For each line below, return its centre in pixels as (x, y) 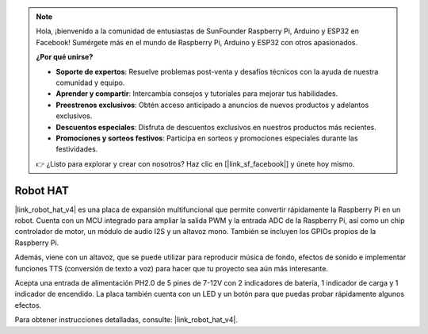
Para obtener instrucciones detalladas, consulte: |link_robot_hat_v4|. (126, 320)
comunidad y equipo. (90, 83)
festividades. (77, 149)
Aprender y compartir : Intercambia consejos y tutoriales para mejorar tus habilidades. (197, 94)
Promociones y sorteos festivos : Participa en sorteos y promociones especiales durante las (207, 138)
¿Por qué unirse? (65, 57)
